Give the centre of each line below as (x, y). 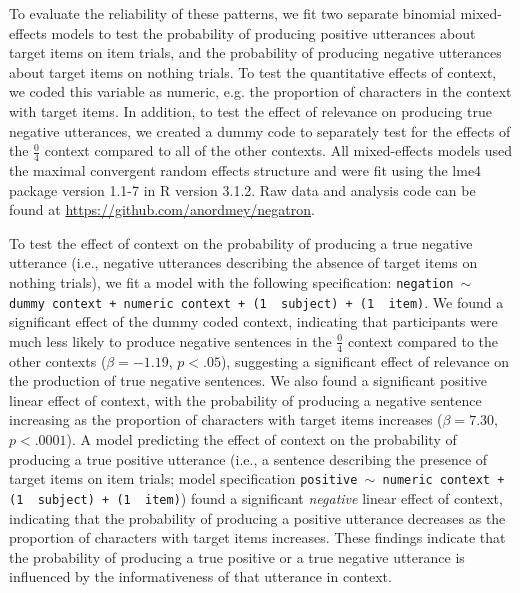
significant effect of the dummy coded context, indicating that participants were (253, 321)
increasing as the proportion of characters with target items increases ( (226, 419)
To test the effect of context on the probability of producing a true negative (241, 242)
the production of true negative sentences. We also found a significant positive (248, 380)
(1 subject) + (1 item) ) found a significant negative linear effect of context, (256, 497)
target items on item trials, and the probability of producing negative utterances (255, 52)
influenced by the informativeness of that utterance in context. (200, 576)
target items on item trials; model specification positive (183, 478)
